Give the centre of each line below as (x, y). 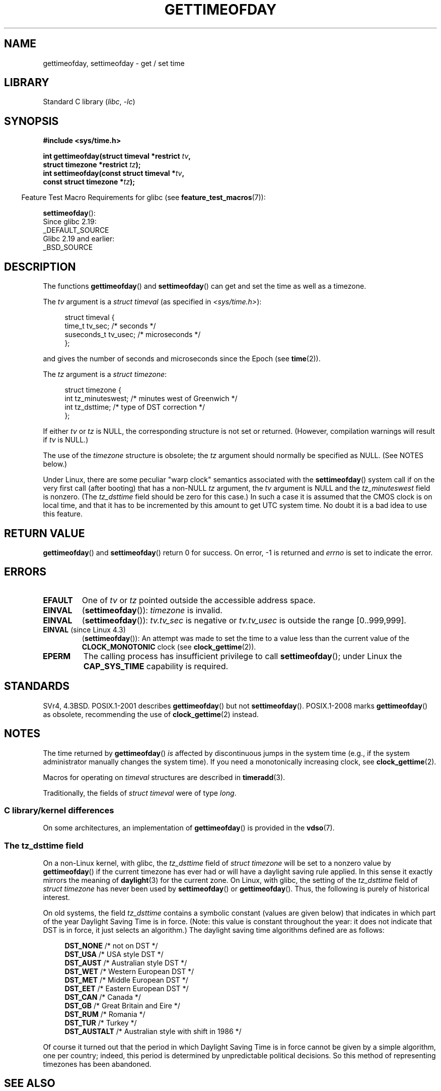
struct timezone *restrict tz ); (92, 165)
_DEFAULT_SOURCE (76, 230)
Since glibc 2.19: (70, 222)
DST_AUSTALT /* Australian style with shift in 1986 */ (153, 1031)
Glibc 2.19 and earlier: (79, 239)
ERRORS (25, 572)
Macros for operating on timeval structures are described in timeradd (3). (164, 777)
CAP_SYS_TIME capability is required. (156, 666)
